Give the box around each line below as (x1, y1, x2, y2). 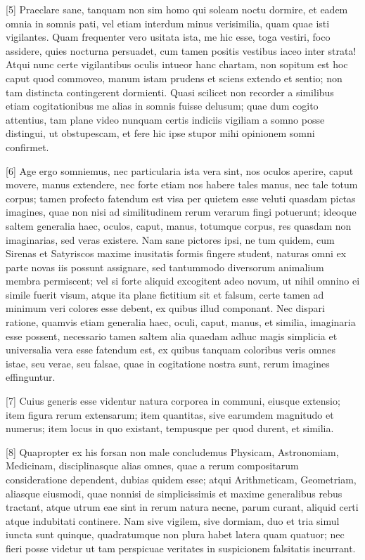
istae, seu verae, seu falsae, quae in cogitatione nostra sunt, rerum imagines (6, 356, 330, 370)
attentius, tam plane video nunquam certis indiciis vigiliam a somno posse (6, 112, 325, 126)
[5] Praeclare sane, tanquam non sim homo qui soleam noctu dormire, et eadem (6, 2, 348, 16)
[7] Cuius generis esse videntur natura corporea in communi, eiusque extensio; (6, 393, 340, 408)
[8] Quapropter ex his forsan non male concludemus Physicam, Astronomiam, (6, 444, 339, 459)
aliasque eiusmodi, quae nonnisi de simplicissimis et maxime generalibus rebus (6, 486, 342, 500)
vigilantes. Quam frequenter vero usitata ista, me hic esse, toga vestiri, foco (6, 30, 331, 44)
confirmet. (6, 139, 49, 154)
